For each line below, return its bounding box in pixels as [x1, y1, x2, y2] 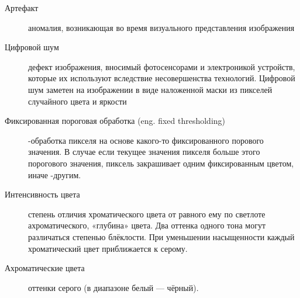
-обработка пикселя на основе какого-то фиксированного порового [28, 134, 264, 146]
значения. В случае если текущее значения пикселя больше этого [28, 145, 260, 158]
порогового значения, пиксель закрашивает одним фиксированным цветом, [28, 157, 294, 169]
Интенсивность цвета [5, 188, 80, 200]
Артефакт [5, 2, 39, 13]
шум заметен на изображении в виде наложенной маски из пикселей [28, 83, 273, 95]
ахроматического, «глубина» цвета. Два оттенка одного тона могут [28, 219, 266, 231]
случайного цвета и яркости [28, 95, 127, 107]
